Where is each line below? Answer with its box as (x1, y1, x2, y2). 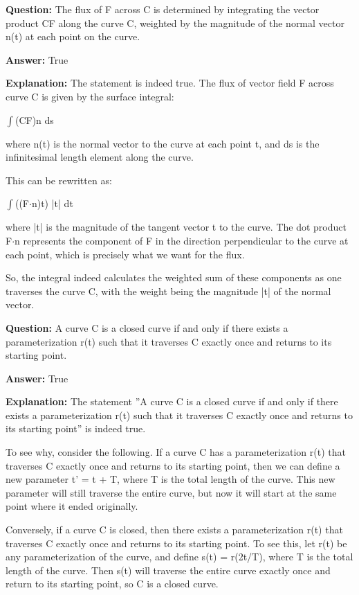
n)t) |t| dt (31, 196, 73, 211)
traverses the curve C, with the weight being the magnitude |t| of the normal (6, 283, 331, 298)
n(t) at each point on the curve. (6, 29, 140, 44)
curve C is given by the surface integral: (6, 89, 174, 103)
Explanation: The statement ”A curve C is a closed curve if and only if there (6, 394, 338, 409)
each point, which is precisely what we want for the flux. (6, 247, 245, 261)
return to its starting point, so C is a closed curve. (6, 576, 219, 591)
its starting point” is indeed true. (6, 421, 146, 436)
